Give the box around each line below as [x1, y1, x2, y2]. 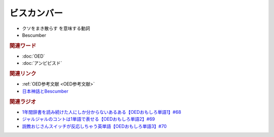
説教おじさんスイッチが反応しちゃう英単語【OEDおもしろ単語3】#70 [22, 123, 167, 129]
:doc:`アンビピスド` [22, 60, 62, 66]
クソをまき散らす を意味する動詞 [22, 25, 90, 31]
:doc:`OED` [22, 53, 45, 59]
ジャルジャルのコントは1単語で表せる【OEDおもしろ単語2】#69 [22, 116, 155, 122]
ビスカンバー [9, 8, 63, 19]
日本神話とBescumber [22, 88, 68, 94]
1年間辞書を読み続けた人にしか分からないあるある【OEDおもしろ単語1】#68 [22, 109, 181, 115]
